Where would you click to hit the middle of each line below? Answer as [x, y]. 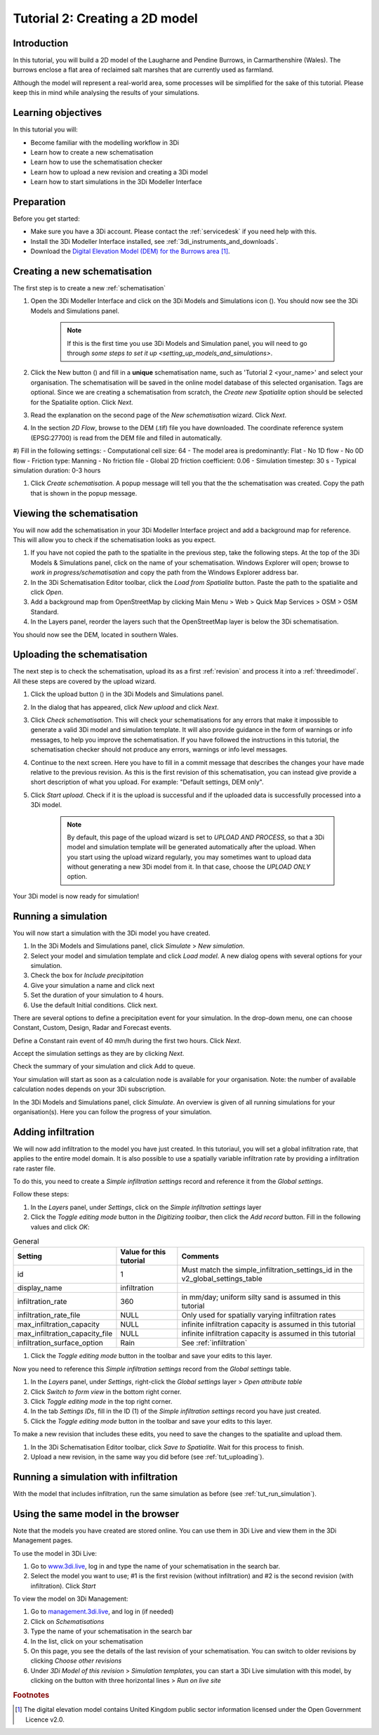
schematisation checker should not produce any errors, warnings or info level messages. [159, 749]
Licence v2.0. [45, 1720]
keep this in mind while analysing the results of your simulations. [106, 93]
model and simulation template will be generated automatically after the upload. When [191, 847]
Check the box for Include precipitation [87, 975]
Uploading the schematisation [80, 655]
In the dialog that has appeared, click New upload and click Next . [125, 707]
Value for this [143, 1252]
